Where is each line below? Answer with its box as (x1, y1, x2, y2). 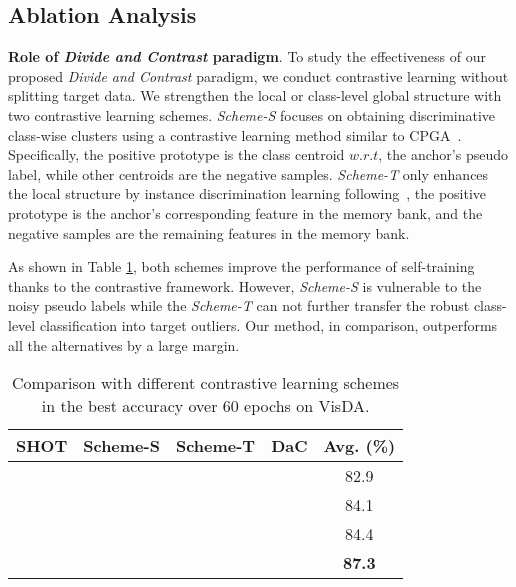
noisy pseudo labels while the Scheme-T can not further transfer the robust (8, 295, 470, 316)
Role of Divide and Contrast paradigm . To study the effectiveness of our (8, 46, 486, 67)
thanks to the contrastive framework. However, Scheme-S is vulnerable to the (8, 275, 482, 296)
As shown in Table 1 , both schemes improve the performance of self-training (8, 256, 475, 277)
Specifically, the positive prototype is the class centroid (8, 144, 345, 165)
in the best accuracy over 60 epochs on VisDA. (41, 394, 370, 418)
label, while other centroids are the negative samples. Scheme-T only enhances (8, 163, 489, 184)
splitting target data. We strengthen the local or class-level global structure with (8, 85, 502, 106)
